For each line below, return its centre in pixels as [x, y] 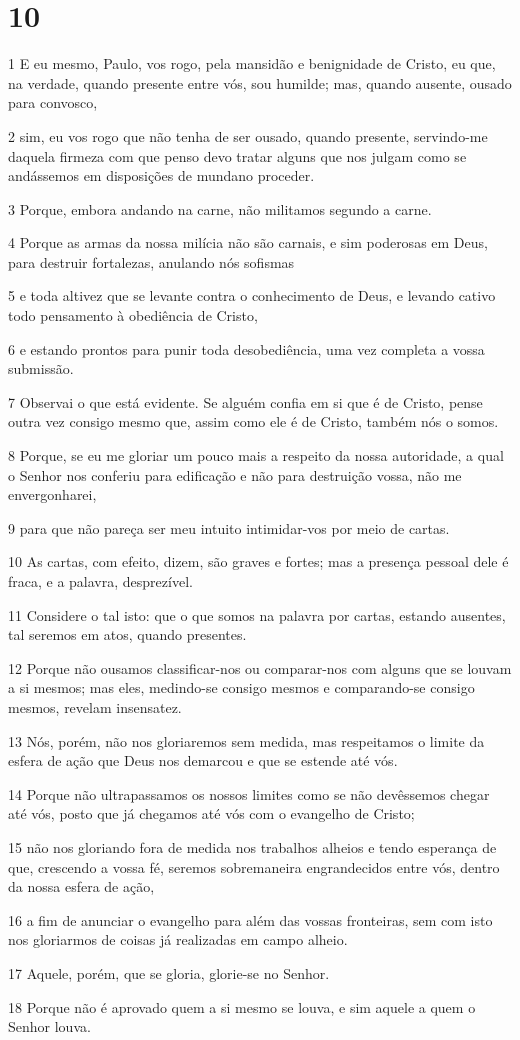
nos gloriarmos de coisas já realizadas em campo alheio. [178, 939]
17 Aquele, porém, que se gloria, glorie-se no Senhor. [169, 972]
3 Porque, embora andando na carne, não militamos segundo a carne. [220, 208]
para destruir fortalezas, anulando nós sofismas [151, 261]
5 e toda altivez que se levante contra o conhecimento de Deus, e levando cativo [252, 295]
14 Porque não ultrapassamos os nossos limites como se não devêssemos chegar [249, 793]
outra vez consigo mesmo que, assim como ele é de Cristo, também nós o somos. [253, 421]
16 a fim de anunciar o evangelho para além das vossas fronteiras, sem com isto [250, 919]
